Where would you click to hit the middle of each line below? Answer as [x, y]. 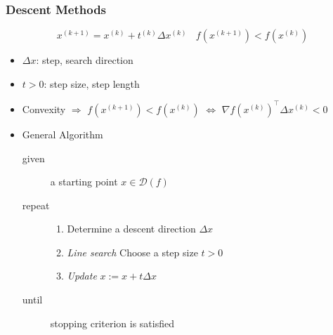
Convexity [44, 109]
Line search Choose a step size [132, 252]
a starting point [84, 182]
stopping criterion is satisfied [112, 323]
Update [82, 276]
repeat [36, 205]
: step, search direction [85, 60]
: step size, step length [92, 83]
